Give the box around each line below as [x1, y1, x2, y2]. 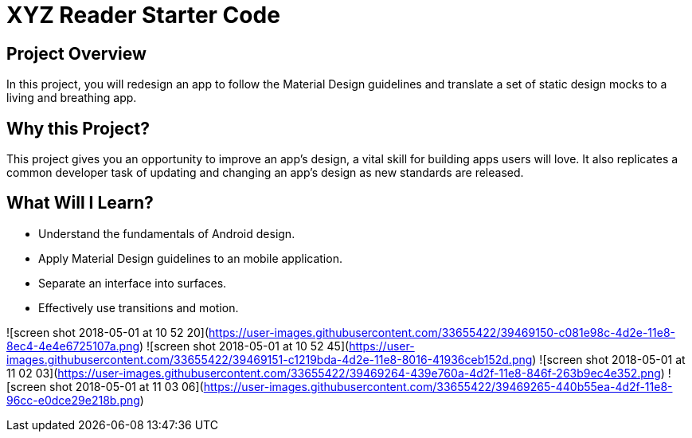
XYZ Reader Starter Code [6, 2, 280, 29]
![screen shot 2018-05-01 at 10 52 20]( [6, 325, 209, 339]
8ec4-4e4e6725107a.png [6, 338, 140, 353]
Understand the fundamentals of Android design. [38, 226, 295, 241]
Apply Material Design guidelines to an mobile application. [38, 251, 342, 265]
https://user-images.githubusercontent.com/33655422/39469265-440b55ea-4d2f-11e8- [203, 379, 673, 393]
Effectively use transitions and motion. [38, 300, 239, 315]
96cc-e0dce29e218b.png [6, 393, 140, 407]
